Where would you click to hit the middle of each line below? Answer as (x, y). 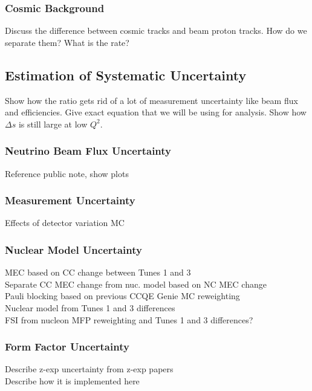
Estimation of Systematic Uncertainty (126, 75)
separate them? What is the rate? (67, 42)
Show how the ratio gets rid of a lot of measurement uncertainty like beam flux (151, 100)
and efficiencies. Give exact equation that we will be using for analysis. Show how (156, 112)
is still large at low (53, 124)
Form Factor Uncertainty (67, 347)
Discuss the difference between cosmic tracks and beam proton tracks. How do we (156, 31)
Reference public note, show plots (67, 173)
